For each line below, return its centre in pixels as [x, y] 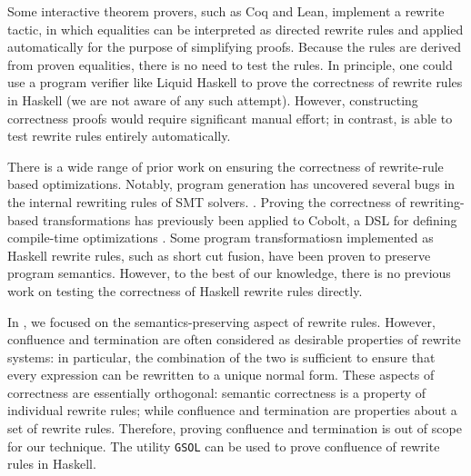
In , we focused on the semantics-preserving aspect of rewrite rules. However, [221, 321]
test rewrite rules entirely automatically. [119, 136]
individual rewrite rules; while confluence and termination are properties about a [232, 410]
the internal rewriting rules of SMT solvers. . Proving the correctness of [207, 201]
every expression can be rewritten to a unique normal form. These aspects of [221, 375]
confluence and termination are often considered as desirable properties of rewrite [234, 339]
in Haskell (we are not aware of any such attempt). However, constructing [213, 99]
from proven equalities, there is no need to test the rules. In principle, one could [230, 64]
